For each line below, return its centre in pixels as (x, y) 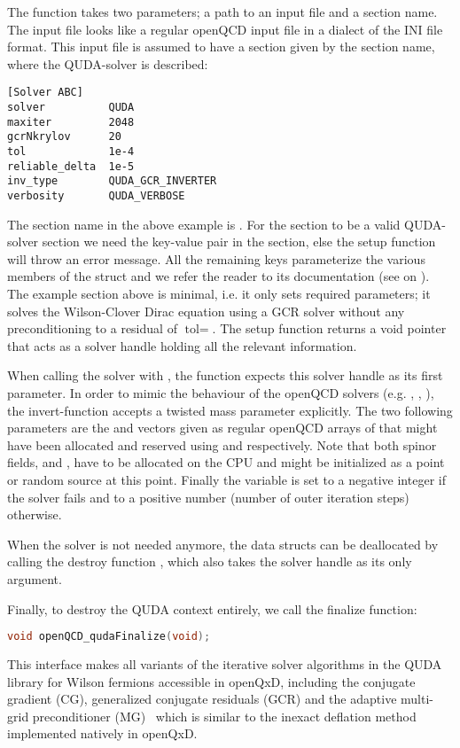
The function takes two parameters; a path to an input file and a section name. (222, 12)
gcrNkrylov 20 (64, 137)
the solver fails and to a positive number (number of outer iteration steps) (208, 497)
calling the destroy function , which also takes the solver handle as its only (210, 561)
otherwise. (35, 514)
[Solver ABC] (45, 93)
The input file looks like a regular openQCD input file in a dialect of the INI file (225, 29)
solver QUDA (71, 108)
